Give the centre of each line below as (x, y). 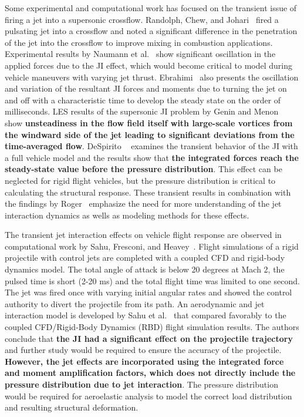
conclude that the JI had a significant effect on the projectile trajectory (149, 338)
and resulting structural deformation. (72, 407)
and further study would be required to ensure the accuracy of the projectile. (143, 350)
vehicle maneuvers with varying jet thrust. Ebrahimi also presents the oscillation (152, 77)
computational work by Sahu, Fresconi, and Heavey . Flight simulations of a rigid (152, 246)
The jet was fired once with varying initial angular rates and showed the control (148, 292)
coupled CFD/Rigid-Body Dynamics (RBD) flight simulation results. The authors (152, 327)
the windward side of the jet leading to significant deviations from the (150, 134)
